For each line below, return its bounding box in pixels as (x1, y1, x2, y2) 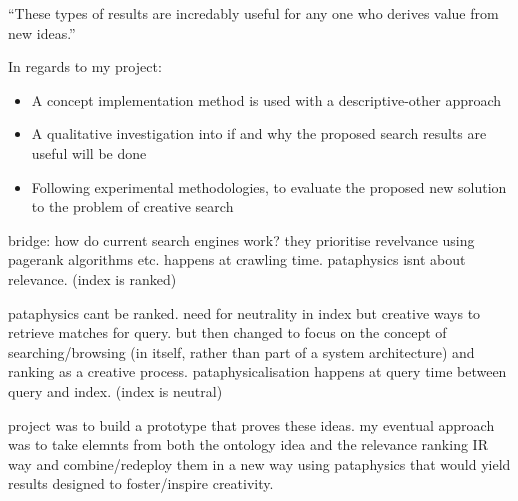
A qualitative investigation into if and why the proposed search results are (31, 123, 487, 144)
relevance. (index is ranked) (8, 268, 177, 289)
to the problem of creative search (31, 196, 234, 217)
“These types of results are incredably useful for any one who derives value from (8, 3, 499, 23)
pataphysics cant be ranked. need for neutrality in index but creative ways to (8, 302, 481, 323)
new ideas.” (8, 22, 76, 43)
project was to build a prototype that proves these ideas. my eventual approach (8, 414, 495, 435)
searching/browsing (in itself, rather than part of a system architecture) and (8, 341, 475, 362)
